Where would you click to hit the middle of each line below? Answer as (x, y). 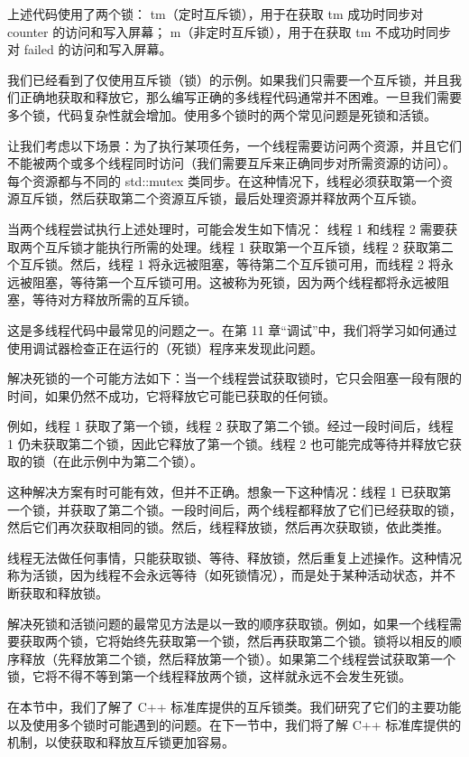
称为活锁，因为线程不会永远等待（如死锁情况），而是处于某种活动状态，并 (225, 575)
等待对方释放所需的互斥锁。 (114, 299)
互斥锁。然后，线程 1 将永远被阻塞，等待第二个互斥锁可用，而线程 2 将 (230, 264)
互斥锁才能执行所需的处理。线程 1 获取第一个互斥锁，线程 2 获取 (236, 246)
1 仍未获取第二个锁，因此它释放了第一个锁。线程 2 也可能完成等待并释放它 (228, 443)
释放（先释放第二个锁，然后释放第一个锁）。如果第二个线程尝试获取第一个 (237, 658)
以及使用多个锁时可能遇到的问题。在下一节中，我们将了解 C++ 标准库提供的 (234, 724)
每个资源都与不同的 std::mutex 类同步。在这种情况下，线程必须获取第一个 (224, 180)
